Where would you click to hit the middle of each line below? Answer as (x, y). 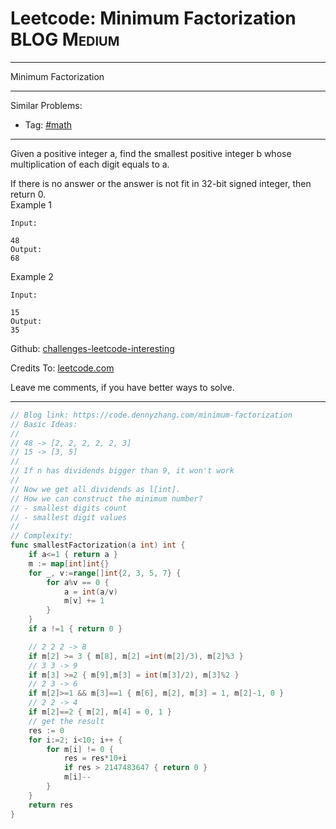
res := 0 (46, 730)
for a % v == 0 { (78, 582)
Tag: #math (48, 124)
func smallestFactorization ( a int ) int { (98, 545)
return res (51, 805)
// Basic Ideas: (44, 424)
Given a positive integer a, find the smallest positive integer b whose (151, 153)
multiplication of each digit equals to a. (90, 164)
